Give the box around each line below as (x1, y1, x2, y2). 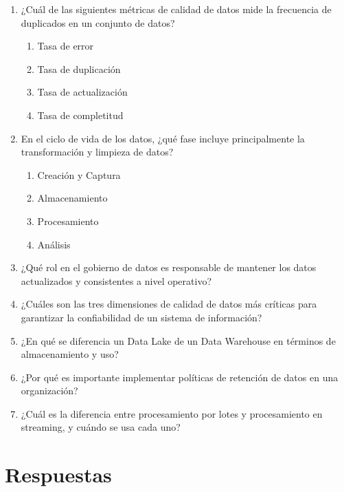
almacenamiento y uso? (21, 347, 119, 361)
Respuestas (5, 460, 112, 489)
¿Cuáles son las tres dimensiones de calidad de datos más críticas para (21, 297, 317, 311)
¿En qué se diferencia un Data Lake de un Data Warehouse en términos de (21, 333, 336, 347)
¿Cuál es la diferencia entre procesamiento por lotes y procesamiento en (21, 406, 323, 420)
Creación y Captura (37, 167, 121, 182)
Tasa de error (37, 39, 94, 53)
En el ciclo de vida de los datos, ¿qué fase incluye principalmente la (21, 131, 305, 145)
